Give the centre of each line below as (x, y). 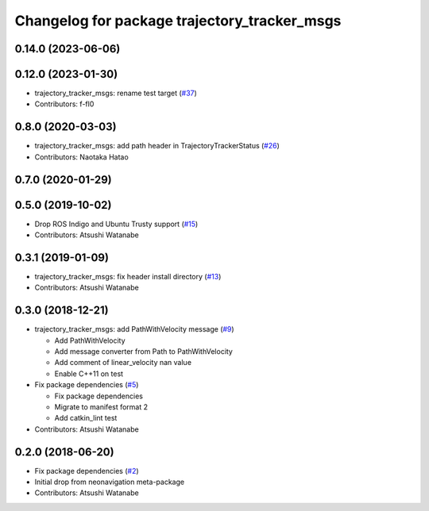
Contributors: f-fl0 (64, 104)
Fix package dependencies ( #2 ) (87, 471)
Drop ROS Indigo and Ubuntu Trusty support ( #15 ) (116, 224)
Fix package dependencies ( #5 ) (87, 385)
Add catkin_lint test (86, 418)
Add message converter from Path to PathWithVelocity (144, 352)
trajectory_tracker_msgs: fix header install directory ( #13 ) (128, 276)
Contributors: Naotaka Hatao (81, 157)
